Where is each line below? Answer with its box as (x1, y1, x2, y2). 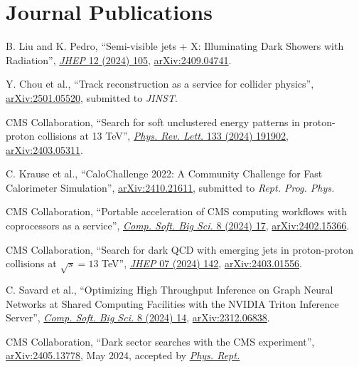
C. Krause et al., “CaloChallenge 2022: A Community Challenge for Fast (6, 166, 323, 181)
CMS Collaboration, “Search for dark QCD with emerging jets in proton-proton (6, 242, 354, 257)
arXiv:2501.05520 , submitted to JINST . (6, 90, 178, 105)
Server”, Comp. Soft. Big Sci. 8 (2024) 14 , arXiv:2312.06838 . (6, 310, 270, 325)
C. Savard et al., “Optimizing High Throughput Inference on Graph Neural (6, 282, 333, 297)
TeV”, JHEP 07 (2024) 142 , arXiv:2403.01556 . (102, 256, 302, 271)
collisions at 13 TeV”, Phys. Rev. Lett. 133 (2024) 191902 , (38, 128, 289, 143)
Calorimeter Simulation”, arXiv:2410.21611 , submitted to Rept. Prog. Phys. (6, 180, 335, 195)
